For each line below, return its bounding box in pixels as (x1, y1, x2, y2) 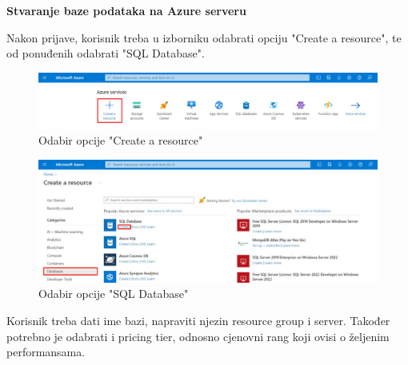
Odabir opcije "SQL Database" (38, 285, 189, 302)
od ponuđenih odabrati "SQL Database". (6, 45, 205, 61)
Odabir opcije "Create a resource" (38, 132, 203, 149)
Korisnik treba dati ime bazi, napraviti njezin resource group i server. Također (6, 311, 390, 328)
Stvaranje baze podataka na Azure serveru (6, 2, 246, 18)
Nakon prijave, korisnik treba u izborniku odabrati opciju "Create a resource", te (6, 29, 402, 46)
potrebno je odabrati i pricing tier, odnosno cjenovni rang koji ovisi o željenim (6, 327, 390, 344)
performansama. (6, 343, 86, 360)
